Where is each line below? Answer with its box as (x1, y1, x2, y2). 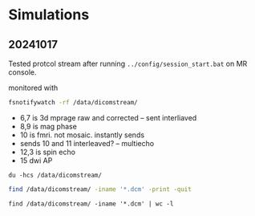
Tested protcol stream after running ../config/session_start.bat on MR (8, 59, 248, 68)
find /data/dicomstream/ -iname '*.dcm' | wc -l (8, 199, 174, 208)
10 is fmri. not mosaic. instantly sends (19, 130, 145, 140)
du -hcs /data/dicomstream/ (8, 171, 103, 179)
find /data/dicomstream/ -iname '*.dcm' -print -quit (8, 185, 192, 194)
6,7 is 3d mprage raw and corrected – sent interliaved (19, 112, 197, 122)
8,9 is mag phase (19, 121, 78, 131)
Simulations (8, 6, 90, 24)
